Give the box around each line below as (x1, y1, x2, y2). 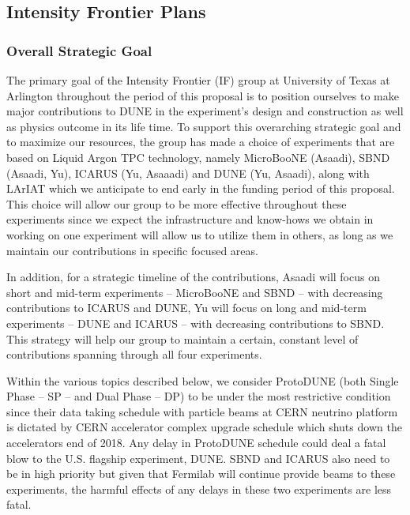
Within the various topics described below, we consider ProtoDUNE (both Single (6, 372, 399, 389)
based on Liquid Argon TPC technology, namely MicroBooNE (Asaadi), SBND (6, 148, 390, 165)
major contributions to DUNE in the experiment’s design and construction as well (6, 103, 404, 119)
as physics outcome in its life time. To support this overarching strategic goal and (6, 118, 401, 134)
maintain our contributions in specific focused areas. (6, 242, 258, 258)
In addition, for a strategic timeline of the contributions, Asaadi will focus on (6, 269, 380, 285)
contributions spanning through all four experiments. (6, 346, 262, 363)
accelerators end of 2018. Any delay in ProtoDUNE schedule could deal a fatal (6, 434, 386, 451)
